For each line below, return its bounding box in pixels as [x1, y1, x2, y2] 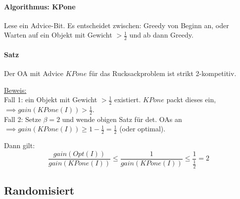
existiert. [114, 94, 141, 105]
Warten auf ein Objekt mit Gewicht [4, 30, 112, 40]
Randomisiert [4, 182, 75, 198]
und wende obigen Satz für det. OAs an [62, 114, 182, 124]
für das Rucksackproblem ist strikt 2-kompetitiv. [89, 68, 237, 79]
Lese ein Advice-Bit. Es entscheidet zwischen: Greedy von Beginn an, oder [4, 20, 229, 30]
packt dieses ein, [166, 94, 216, 105]
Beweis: [4, 84, 27, 95]
